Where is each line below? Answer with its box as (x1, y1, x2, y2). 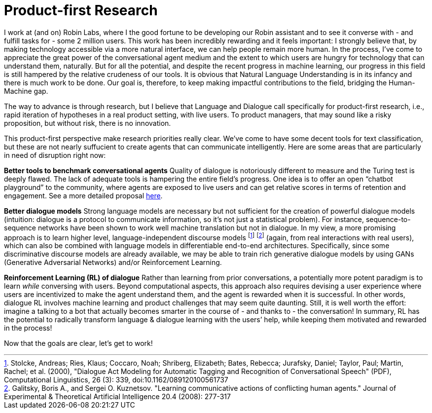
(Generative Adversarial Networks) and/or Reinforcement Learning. (4, 258, 222, 267)
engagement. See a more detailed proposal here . (4, 191, 163, 200)
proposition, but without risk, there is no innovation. (4, 118, 171, 127)
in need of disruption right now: (4, 150, 106, 159)
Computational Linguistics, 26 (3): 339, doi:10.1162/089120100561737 (4, 375, 228, 384)
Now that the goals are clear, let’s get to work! (4, 339, 153, 348)
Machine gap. (4, 86, 48, 95)
